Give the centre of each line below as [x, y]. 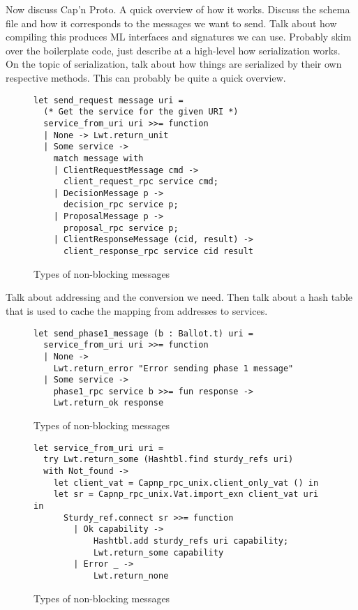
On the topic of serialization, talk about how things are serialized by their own [174, 64]
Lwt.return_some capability [158, 552]
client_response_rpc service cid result [158, 252]
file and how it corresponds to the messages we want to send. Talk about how [171, 23]
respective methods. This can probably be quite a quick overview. [146, 77]
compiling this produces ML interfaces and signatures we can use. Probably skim [179, 37]
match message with [98, 158]
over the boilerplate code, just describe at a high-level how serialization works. [173, 50]
